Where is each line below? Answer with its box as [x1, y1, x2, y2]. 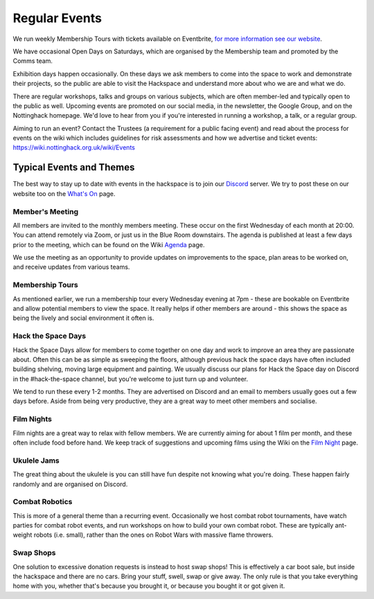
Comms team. [12, 57, 53, 65]
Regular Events [12, 10, 102, 26]
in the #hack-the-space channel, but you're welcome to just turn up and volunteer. [12, 375, 249, 383]
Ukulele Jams [12, 456, 60, 465]
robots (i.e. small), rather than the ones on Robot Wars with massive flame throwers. [33, 530, 274, 539]
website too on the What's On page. [12, 189, 116, 197]
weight [12, 530, 33, 539]
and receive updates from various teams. [12, 263, 130, 271]
